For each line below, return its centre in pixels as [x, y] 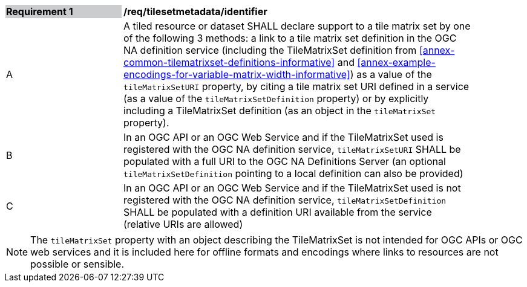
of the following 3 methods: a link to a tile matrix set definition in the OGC [290, 38]
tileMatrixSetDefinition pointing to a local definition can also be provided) [293, 173]
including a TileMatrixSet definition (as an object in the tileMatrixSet [280, 111]
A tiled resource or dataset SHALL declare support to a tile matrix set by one [297, 26]
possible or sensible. [77, 264]
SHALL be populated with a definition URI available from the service [278, 212]
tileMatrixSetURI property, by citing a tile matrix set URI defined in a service [296, 86]
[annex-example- [396, 62]
